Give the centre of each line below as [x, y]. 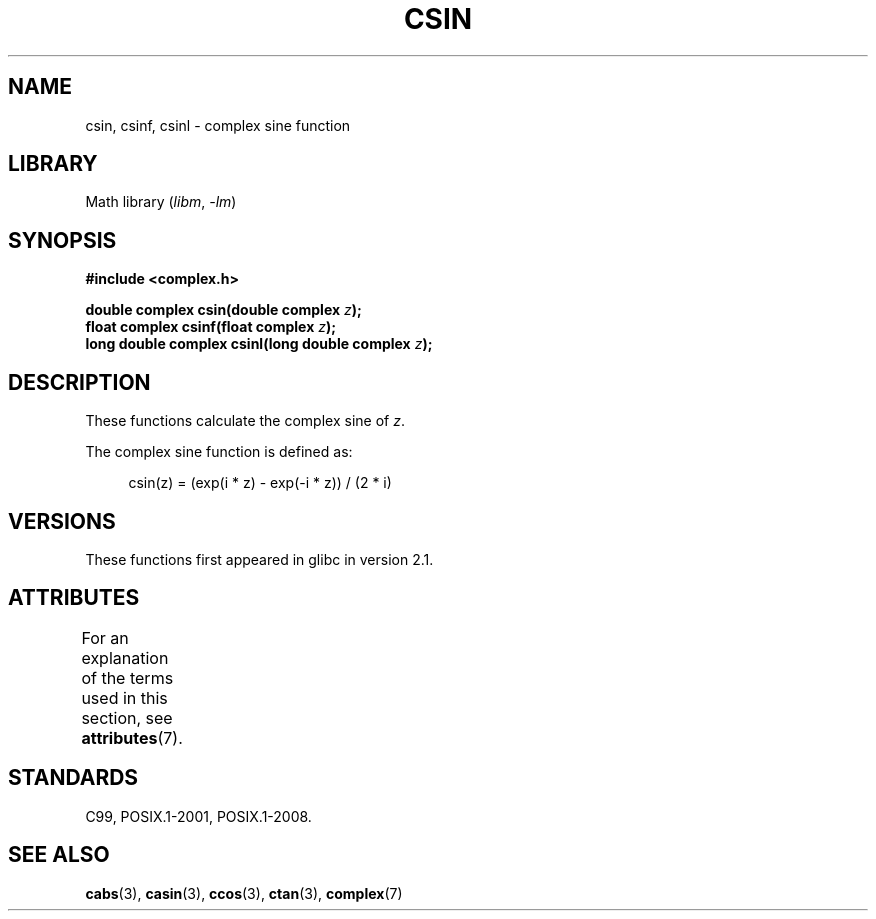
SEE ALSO [59, 855]
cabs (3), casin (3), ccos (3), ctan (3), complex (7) [244, 893]
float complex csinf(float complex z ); [211, 327]
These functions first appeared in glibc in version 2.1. [259, 559]
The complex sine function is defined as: [219, 452]
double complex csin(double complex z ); [223, 310]
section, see [127, 717]
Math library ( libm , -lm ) [161, 202]
